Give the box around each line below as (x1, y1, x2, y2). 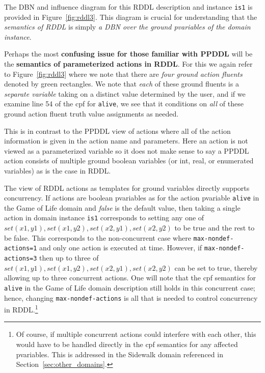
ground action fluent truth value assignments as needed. (4, 108, 179, 119)
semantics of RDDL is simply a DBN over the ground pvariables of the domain (4, 21, 251, 32)
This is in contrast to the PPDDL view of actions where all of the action (4, 125, 231, 136)
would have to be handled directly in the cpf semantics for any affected (16, 339, 238, 350)
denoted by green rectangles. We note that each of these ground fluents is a (4, 78, 239, 89)
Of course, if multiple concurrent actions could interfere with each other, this (16, 329, 256, 339)
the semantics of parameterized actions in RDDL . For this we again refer (4, 59, 253, 69)
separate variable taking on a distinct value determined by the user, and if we (4, 88, 246, 99)
